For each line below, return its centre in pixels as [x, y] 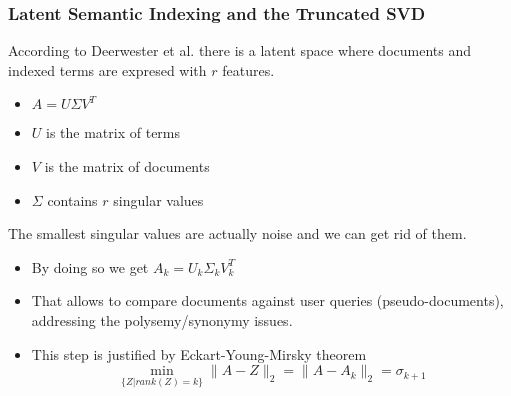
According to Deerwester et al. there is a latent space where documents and [240, 50]
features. [248, 69]
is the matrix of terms [113, 132]
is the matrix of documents [127, 166]
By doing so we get [90, 266]
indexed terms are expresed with [107, 69]
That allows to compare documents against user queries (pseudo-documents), [267, 300]
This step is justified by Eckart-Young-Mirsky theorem [199, 353]
